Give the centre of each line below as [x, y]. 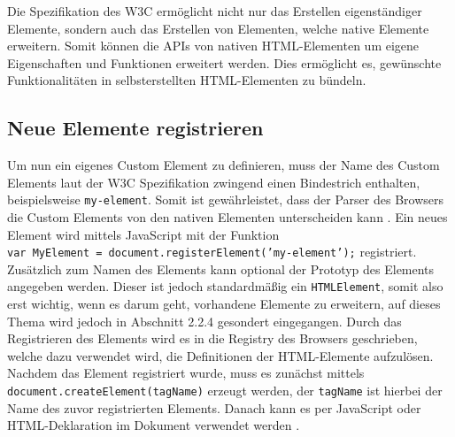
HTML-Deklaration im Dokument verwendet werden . [154, 425]
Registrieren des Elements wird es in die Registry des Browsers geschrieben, [212, 338]
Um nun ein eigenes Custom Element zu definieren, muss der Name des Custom [224, 165]
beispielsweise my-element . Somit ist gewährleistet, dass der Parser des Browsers [225, 199]
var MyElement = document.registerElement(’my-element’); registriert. [212, 252]
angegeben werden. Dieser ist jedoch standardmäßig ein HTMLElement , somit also [225, 286]
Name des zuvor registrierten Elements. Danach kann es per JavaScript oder [214, 407]
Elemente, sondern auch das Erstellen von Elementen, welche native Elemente [218, 28]
